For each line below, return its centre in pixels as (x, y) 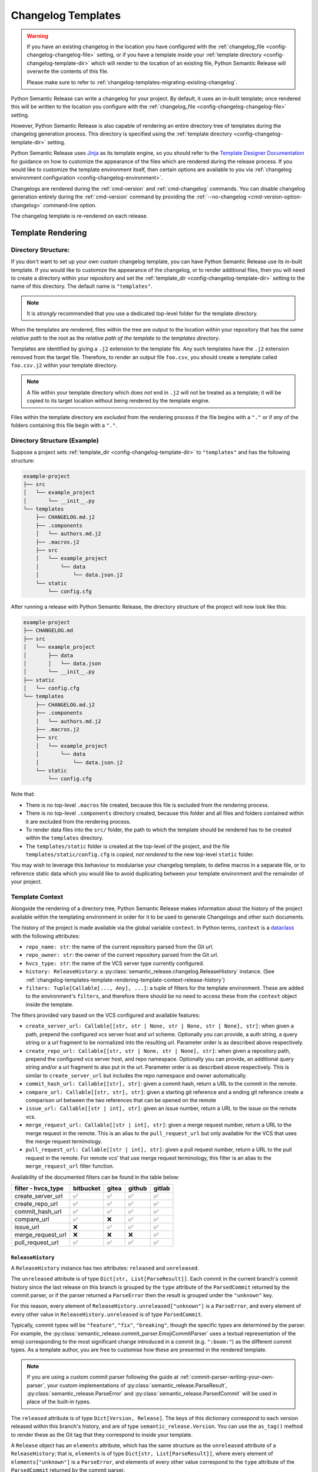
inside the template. (49, 1004)
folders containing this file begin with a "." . (64, 425)
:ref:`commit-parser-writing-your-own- (227, 1377)
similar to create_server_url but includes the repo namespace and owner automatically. (136, 1075)
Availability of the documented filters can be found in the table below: (95, 1177)
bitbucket (87, 1188)
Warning (37, 36)
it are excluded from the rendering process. (78, 821)
